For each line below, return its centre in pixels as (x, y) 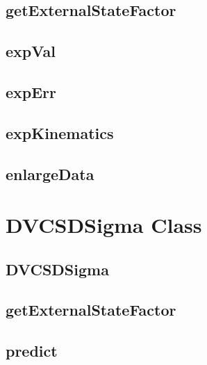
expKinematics (60, 132)
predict (32, 351)
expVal (31, 51)
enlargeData (50, 173)
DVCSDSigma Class (104, 225)
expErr (31, 91)
